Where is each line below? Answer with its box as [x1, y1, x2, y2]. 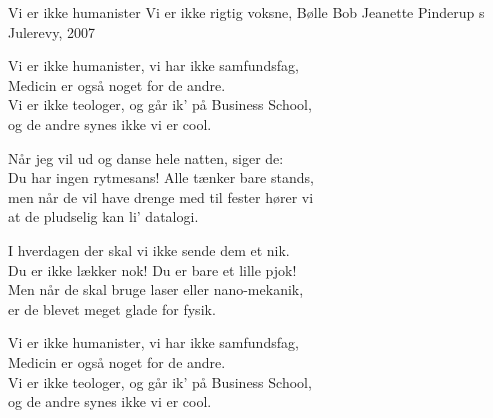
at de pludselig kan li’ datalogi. [8, 206, 199, 227]
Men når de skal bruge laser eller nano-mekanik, [8, 279, 304, 300]
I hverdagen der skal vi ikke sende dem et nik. [8, 239, 290, 260]
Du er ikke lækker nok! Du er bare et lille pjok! [8, 259, 297, 280]
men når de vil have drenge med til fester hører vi [8, 186, 314, 207]
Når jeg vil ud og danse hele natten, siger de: [8, 147, 284, 168]
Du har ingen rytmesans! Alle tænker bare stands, [8, 167, 314, 188]
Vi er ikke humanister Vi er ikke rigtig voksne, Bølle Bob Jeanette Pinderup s [8, 2, 485, 22]
